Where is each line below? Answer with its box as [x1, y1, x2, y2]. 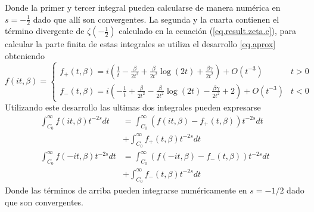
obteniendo [5, 50, 45, 62]
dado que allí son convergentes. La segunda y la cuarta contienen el [33, 13, 279, 25]
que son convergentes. [5, 195, 84, 208]
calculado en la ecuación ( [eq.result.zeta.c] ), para [119, 24, 296, 37]
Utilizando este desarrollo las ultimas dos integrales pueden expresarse [5, 101, 261, 113]
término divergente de [5, 24, 85, 37]
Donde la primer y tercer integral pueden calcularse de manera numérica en [5, 1, 281, 13]
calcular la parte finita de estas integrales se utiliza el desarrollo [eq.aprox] [5, 38, 276, 50]
